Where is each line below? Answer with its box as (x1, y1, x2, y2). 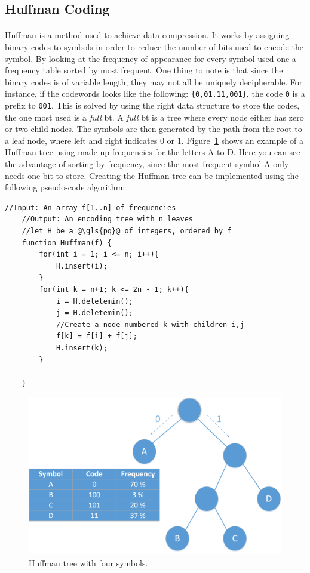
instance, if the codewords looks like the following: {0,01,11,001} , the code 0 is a (5, 87, 305, 100)
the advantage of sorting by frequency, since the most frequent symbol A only (5, 158, 289, 170)
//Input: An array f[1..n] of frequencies (5, 203, 176, 212)
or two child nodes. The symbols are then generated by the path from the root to (5, 122, 302, 135)
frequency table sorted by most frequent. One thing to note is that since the (5, 64, 283, 76)
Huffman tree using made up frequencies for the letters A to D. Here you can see (5, 146, 300, 158)
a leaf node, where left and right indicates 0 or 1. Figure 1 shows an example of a (5, 134, 303, 146)
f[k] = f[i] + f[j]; (56, 332, 137, 341)
